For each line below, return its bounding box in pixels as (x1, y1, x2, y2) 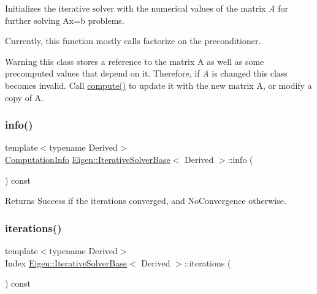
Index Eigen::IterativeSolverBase (5, 256, 127, 269)
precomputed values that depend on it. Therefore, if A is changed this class (5, 67, 288, 80)
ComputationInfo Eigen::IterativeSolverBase (5, 153, 170, 165)
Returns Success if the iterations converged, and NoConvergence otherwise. (5, 194, 286, 207)
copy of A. (5, 91, 44, 104)
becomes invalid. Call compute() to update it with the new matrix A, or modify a (5, 78, 312, 91)
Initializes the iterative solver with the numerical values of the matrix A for (5, 2, 288, 14)
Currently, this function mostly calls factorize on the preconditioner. (5, 34, 261, 47)
